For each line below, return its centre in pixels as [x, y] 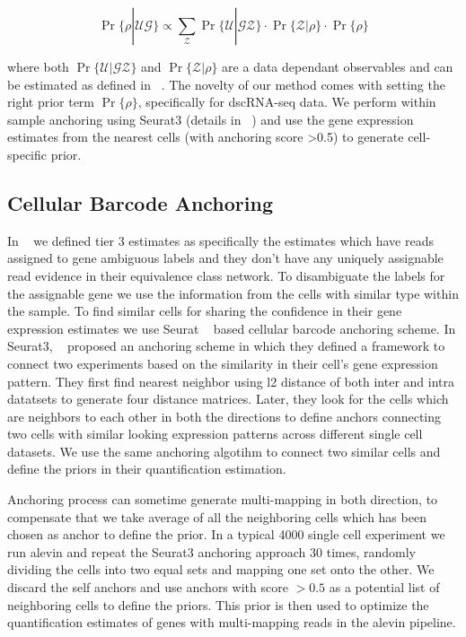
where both [38, 66]
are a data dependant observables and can [338, 66]
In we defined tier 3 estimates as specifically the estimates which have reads [220, 240]
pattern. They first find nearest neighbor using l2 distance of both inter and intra [231, 381]
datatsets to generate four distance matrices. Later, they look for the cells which [228, 399]
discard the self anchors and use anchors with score [148, 587]
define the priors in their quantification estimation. [147, 469]
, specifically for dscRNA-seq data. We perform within [287, 102]
